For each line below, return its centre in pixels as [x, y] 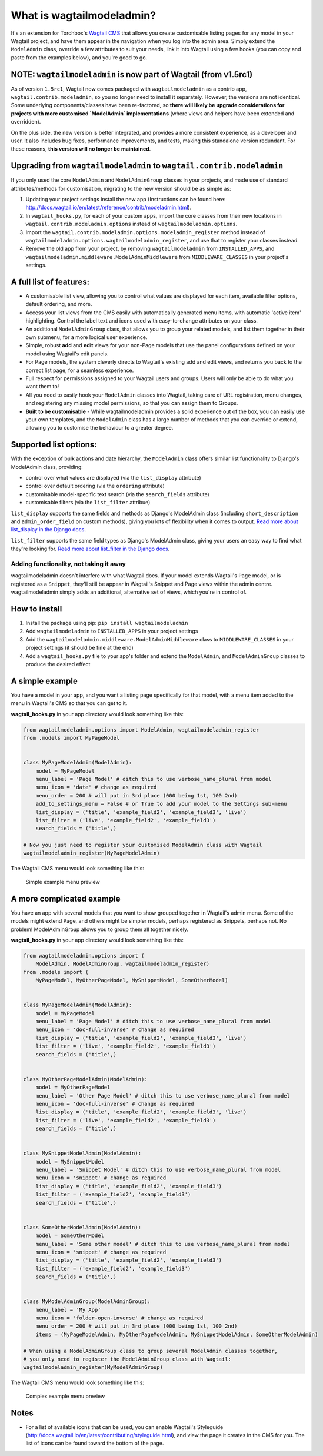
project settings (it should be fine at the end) [79, 648]
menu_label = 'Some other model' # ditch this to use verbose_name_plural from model [163, 1244]
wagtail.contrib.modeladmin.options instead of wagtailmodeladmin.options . [131, 224]
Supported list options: [54, 445]
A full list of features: [50, 282]
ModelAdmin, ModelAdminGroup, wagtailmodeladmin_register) [123, 964]
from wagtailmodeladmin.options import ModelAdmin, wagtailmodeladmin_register [141, 729]
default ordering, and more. [59, 304]
